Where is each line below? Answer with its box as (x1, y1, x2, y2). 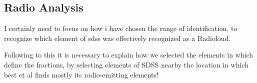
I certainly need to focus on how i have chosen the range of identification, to (4, 23, 237, 33)
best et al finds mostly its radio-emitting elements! (4, 69, 158, 79)
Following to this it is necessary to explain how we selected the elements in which (4, 49, 253, 60)
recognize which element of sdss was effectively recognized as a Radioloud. (4, 32, 231, 43)
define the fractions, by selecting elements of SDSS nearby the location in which (4, 59, 248, 69)
